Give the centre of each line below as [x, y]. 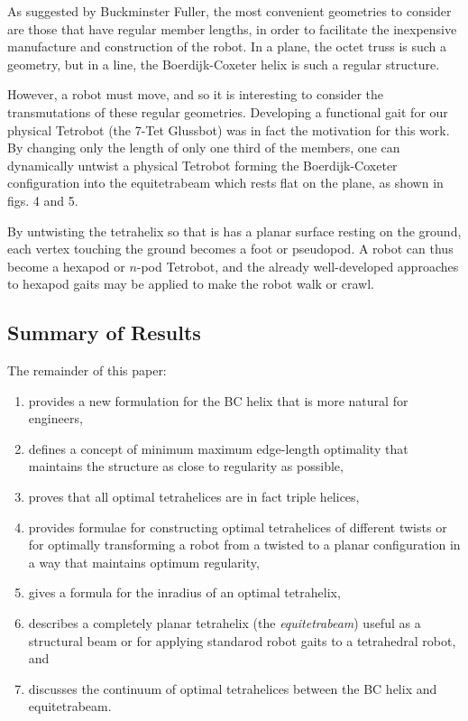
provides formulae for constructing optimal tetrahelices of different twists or [238, 527]
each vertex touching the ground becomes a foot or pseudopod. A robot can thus [230, 249]
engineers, [55, 418]
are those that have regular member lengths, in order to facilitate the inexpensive [232, 28]
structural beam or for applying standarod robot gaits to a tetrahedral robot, [242, 640]
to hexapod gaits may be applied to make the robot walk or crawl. [191, 284]
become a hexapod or [66, 266]
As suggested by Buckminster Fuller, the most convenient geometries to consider [229, 11]
